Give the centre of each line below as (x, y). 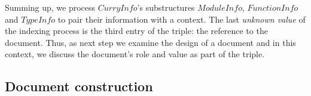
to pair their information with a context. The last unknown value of (182, 19)
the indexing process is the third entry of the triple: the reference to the (136, 31)
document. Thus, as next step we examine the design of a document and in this (150, 42)
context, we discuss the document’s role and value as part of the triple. (135, 54)
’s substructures (166, 7)
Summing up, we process (50, 7)
